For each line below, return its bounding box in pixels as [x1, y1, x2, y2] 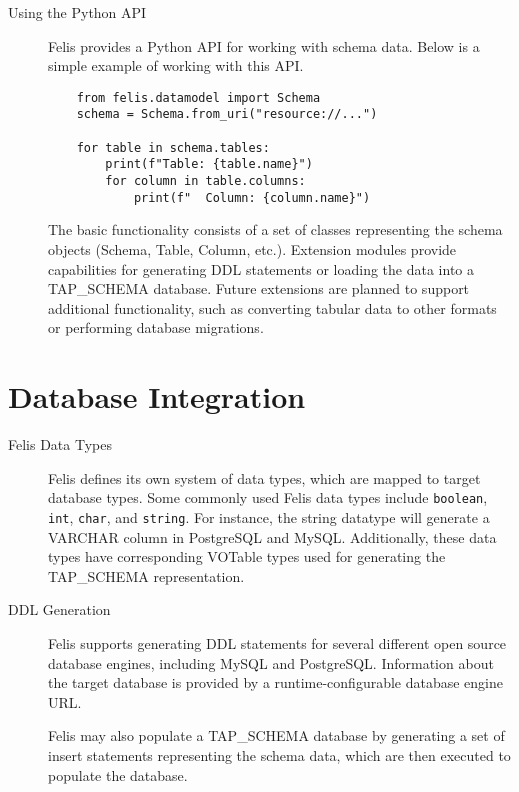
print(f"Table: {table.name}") [105, 157, 313, 172]
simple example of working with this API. [48, 55, 304, 76]
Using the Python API [8, 2, 147, 22]
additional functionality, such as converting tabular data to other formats [48, 297, 497, 318]
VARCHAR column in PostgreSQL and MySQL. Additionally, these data [48, 526, 497, 547]
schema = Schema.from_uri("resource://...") [76, 107, 378, 122]
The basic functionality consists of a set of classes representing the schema [48, 219, 503, 240]
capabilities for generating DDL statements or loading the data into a [48, 258, 474, 279]
